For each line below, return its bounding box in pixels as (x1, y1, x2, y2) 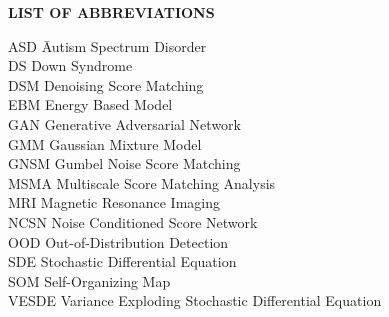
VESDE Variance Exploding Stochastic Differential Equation (8, 290, 382, 311)
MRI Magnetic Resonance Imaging (8, 192, 221, 213)
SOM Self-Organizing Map (8, 270, 171, 291)
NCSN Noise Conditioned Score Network (8, 211, 258, 232)
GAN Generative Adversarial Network (8, 113, 241, 134)
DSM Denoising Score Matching (8, 74, 204, 95)
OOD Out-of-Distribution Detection (8, 231, 229, 252)
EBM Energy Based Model (8, 94, 173, 115)
